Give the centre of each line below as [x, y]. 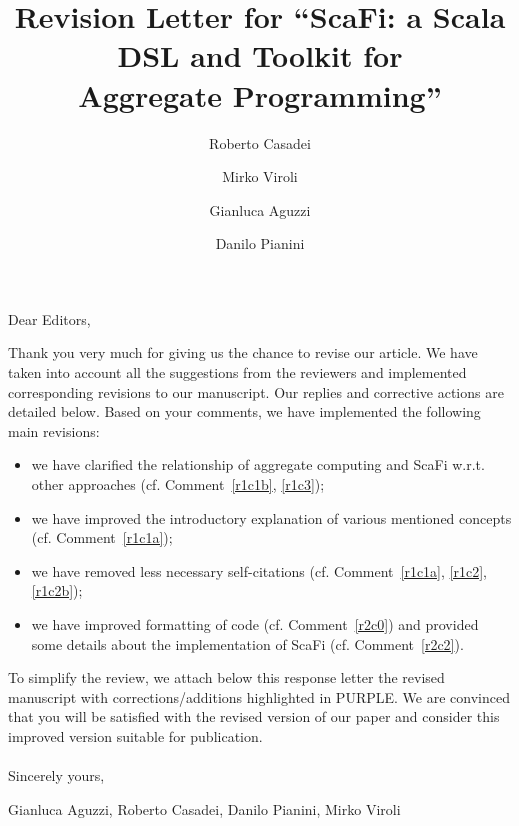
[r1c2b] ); [57, 590]
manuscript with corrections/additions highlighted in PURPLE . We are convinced [259, 696]
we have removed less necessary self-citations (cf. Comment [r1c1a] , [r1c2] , [259, 570]
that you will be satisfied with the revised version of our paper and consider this [254, 716]
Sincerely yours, [56, 775]
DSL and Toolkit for [260, 55]
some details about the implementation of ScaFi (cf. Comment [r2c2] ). [247, 643]
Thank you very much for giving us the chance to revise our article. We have [243, 352]
